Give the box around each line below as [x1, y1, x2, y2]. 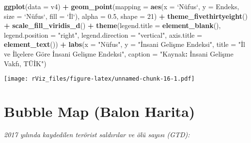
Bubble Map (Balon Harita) [4, 101, 195, 121]
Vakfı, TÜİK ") [4, 58, 47, 68]
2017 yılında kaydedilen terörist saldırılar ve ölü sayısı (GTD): [4, 129, 190, 139]
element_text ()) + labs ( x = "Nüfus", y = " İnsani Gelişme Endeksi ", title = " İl [4, 39, 245, 49]
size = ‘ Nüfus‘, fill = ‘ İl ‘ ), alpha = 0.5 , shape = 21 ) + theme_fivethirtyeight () [4, 11, 248, 21]
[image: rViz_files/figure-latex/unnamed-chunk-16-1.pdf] [4, 75, 195, 83]
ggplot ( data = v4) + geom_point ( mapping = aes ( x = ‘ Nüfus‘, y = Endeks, [4, 1, 239, 11]
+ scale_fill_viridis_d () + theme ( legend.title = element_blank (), [4, 20, 221, 30]
